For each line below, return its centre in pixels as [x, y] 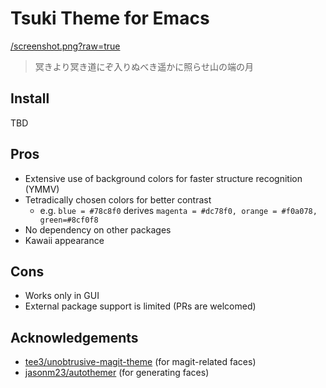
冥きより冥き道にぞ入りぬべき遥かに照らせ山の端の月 [144, 66]
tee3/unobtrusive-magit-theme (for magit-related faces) [140, 362]
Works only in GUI [62, 296]
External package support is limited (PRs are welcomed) [140, 306]
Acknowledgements [74, 337]
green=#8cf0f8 [69, 220]
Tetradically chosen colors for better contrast [118, 199]
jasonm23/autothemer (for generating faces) [117, 373]
